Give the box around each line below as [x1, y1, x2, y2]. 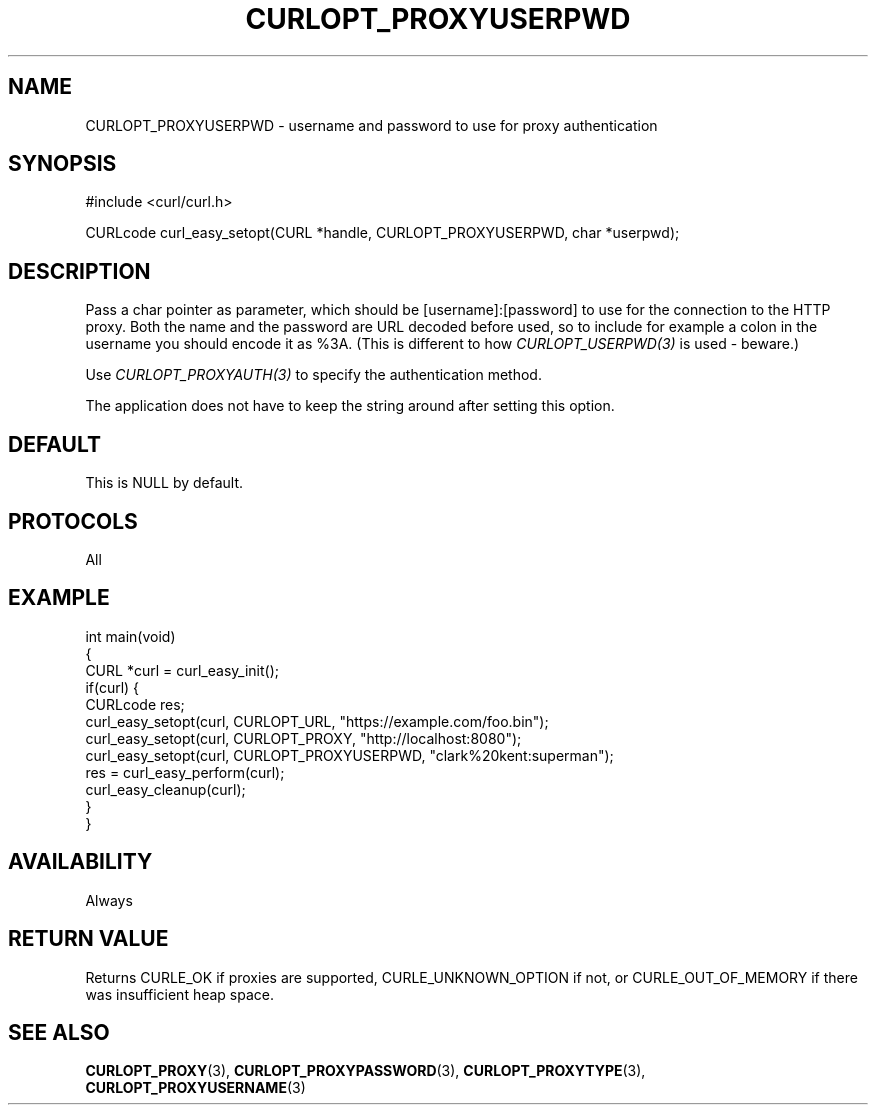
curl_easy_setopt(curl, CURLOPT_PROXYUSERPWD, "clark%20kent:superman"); [85, 746, 614, 764]
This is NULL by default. [85, 474, 244, 492]
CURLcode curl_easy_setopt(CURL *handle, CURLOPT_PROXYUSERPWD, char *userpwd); [85, 224, 680, 242]
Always [85, 891, 133, 909]
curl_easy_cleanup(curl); [85, 780, 246, 798]
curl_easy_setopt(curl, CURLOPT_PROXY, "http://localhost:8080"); [85, 729, 522, 747]
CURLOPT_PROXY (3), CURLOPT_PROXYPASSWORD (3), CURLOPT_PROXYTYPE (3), [85, 1062, 646, 1080]
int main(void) [85, 627, 176, 645]
